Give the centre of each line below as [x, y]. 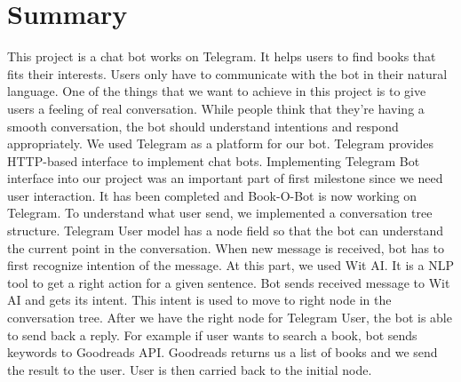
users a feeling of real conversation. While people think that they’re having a [216, 108]
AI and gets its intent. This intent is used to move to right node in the [199, 300]
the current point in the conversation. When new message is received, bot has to [226, 247]
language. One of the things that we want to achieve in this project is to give [217, 91]
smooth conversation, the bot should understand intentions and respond [203, 126]
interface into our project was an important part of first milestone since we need [225, 178]
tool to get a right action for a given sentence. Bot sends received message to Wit [229, 282]
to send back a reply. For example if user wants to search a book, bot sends [212, 334]
